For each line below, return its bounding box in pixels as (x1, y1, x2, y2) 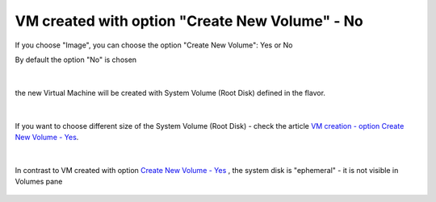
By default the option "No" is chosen (15, 55, 137, 64)
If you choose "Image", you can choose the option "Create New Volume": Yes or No (15, 40, 293, 50)
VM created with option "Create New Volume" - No (15, 12, 363, 30)
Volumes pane (15, 177, 63, 187)
